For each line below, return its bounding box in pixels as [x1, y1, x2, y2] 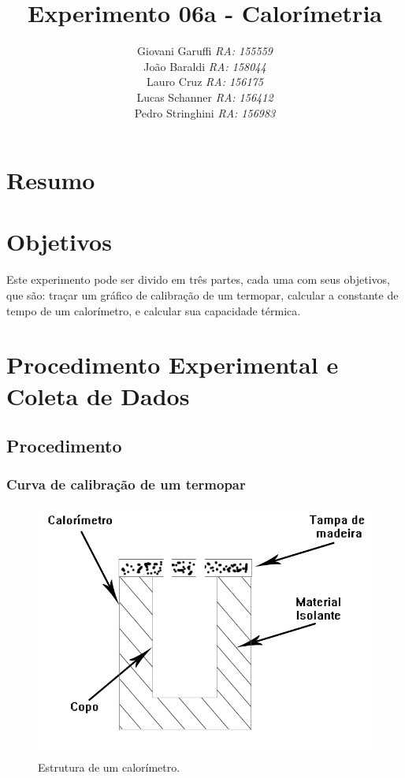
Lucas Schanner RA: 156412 [136, 88, 273, 105]
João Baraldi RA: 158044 [143, 58, 266, 74]
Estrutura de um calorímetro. [38, 759, 180, 776]
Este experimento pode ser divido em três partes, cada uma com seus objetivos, [6, 271, 390, 288]
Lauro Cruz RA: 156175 [147, 73, 263, 90]
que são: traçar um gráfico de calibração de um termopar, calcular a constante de [6, 287, 399, 303]
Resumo [6, 164, 95, 196]
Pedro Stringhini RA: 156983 [134, 104, 276, 121]
